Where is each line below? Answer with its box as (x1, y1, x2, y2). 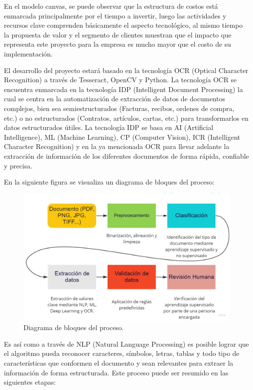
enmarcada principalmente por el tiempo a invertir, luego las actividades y (4, 10, 227, 20)
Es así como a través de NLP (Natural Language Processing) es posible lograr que (4, 338, 249, 349)
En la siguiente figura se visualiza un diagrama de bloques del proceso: (4, 177, 214, 187)
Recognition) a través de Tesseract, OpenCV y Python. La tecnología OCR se (4, 74, 237, 85)
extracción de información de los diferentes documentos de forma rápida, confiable (4, 150, 249, 161)
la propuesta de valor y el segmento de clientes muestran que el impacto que (4, 29, 232, 39)
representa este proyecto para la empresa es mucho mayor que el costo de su (4, 39, 231, 49)
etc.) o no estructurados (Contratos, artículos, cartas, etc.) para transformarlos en (4, 112, 249, 123)
